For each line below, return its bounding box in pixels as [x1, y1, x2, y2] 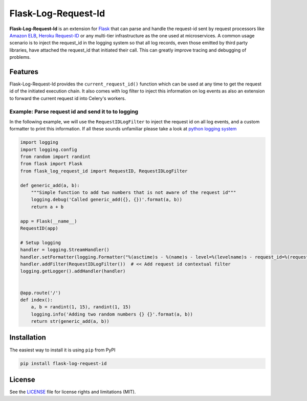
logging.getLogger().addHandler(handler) [20, 269, 126, 274]
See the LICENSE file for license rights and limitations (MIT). [9, 389, 136, 395]
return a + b [31, 204, 64, 210]
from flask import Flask [20, 161, 83, 167]
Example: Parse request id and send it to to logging [9, 108, 138, 115]
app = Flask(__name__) [20, 218, 77, 224]
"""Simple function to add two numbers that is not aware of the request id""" [31, 190, 236, 195]
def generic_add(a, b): [20, 182, 80, 188]
